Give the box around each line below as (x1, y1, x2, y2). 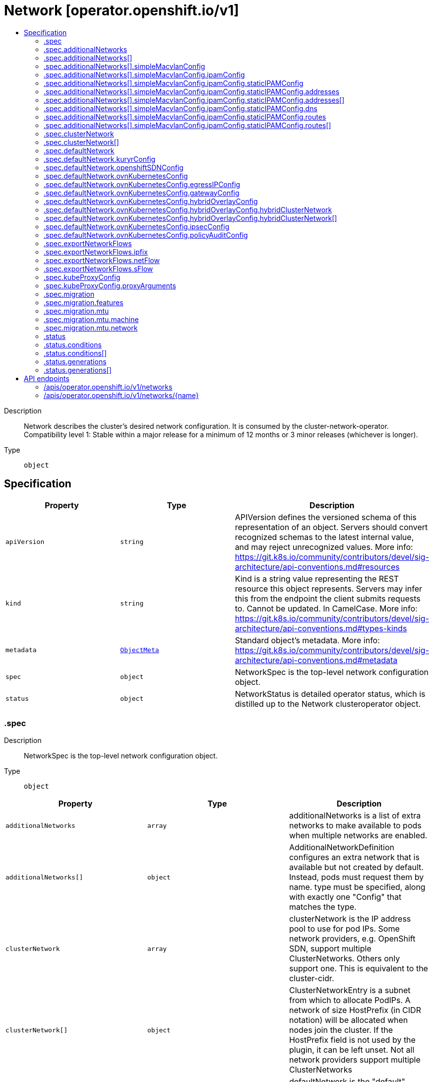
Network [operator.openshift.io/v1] (4, 2, 239, 19)
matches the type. (289, 902, 357, 912)
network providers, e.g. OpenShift (289, 934, 416, 944)
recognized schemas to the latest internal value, (235, 532, 414, 542)
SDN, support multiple (289, 944, 371, 954)
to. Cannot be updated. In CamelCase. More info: (235, 603, 418, 613)
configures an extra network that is (289, 852, 420, 863)
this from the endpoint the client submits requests (235, 593, 421, 604)
